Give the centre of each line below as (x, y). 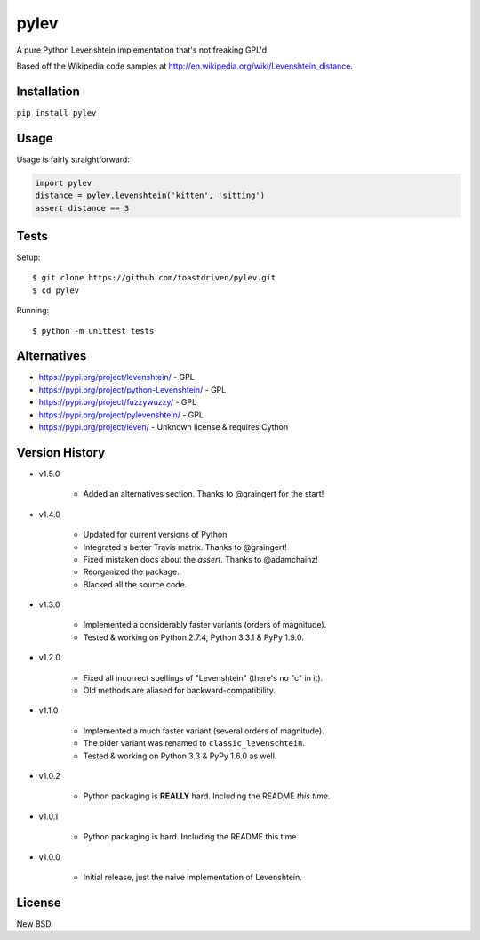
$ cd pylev (56, 290)
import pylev (64, 183)
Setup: (28, 257)
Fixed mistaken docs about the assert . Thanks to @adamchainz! (201, 559)
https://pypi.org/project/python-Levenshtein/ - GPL (132, 389)
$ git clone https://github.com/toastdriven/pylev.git (154, 278)
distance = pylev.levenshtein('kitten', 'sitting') (150, 195)
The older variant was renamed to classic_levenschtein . (194, 743)
